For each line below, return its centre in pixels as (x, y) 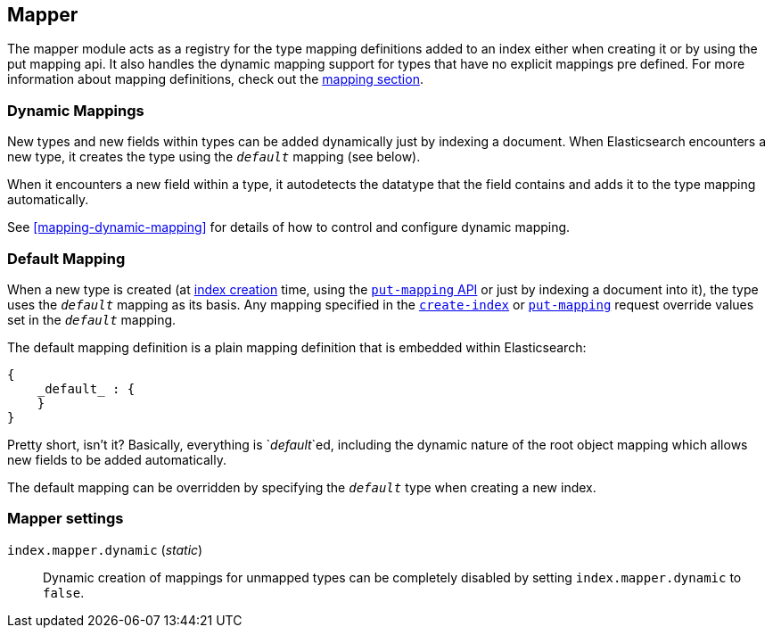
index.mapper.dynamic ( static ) (105, 549)
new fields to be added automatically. (117, 459)
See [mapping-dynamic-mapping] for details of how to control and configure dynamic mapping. (289, 227)
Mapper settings (66, 519)
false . (64, 592)
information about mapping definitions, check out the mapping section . (215, 79)
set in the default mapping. (92, 319)
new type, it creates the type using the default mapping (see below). (214, 157)
